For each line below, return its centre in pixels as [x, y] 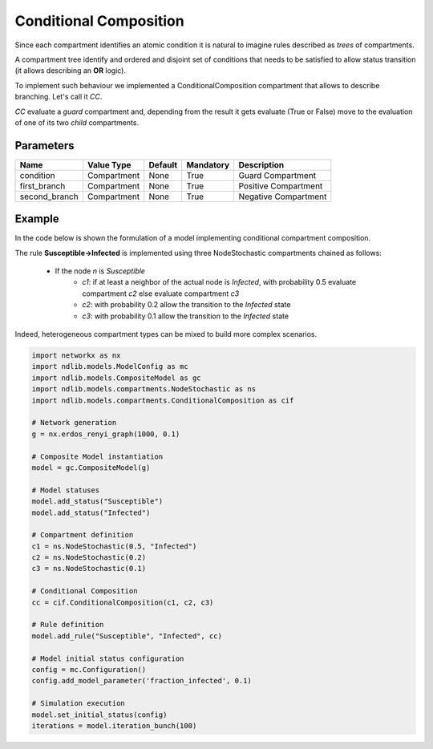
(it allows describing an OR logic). [71, 71]
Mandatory [208, 164]
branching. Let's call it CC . [59, 97]
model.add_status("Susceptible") [97, 502]
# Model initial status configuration [108, 658]
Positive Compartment [281, 186]
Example [37, 219]
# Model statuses [66, 490]
